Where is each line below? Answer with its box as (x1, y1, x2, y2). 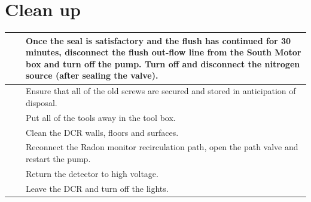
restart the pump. (26, 152, 91, 164)
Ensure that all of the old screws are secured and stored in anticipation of (26, 85, 296, 97)
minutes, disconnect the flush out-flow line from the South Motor (26, 46, 301, 58)
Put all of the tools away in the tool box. (26, 111, 176, 123)
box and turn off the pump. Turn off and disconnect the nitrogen (26, 57, 300, 70)
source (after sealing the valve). (26, 69, 158, 82)
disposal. (26, 96, 57, 108)
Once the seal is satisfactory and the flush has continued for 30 (26, 34, 291, 46)
